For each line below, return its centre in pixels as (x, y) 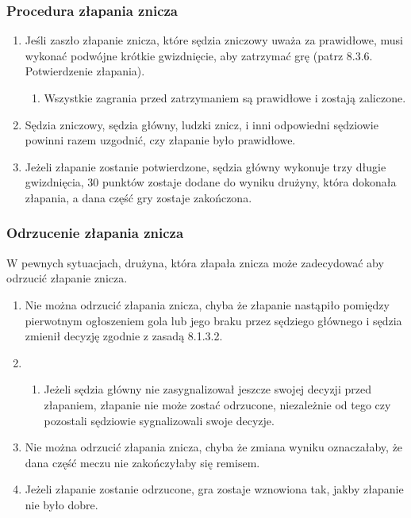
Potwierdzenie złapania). (85, 71)
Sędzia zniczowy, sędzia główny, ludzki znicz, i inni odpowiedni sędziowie (202, 124)
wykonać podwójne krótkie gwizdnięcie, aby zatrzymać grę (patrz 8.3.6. (199, 55)
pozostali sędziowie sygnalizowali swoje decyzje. (159, 420)
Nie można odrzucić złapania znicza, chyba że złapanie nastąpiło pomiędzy (207, 304)
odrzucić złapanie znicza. (67, 278)
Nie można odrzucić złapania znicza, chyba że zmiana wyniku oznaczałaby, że (214, 447)
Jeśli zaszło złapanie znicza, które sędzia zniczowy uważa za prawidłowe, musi (214, 40)
